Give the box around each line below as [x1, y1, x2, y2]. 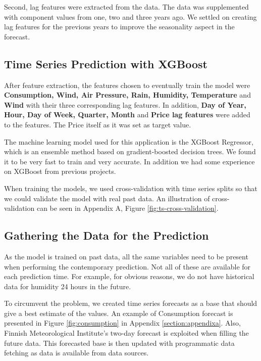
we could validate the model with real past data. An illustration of [4, 193, 210, 203]
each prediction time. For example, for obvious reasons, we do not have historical [4, 271, 254, 282]
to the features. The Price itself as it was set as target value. [4, 119, 191, 129]
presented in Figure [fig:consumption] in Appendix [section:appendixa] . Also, [4, 318, 241, 328]
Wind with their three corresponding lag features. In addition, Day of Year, [4, 99, 246, 110]
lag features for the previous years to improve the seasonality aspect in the [4, 21, 235, 32]
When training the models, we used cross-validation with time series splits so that [4, 183, 257, 193]
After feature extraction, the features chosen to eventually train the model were [4, 79, 250, 90]
